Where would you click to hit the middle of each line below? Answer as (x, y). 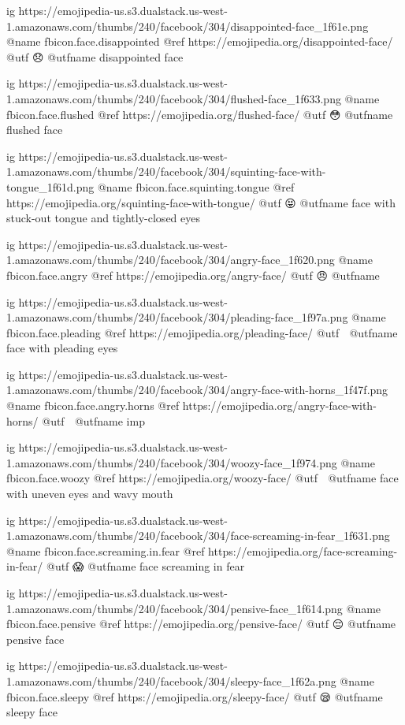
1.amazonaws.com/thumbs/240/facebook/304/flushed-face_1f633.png (174, 98)
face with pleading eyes (62, 348)
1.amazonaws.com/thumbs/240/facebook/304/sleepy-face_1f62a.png (171, 680)
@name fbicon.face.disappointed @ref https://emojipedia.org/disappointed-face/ (200, 41)
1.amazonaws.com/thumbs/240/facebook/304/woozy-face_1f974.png (172, 462)
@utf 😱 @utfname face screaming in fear (145, 566)
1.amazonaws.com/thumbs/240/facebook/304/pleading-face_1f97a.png (177, 317)
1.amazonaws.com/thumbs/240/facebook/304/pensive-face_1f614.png (175, 608)
